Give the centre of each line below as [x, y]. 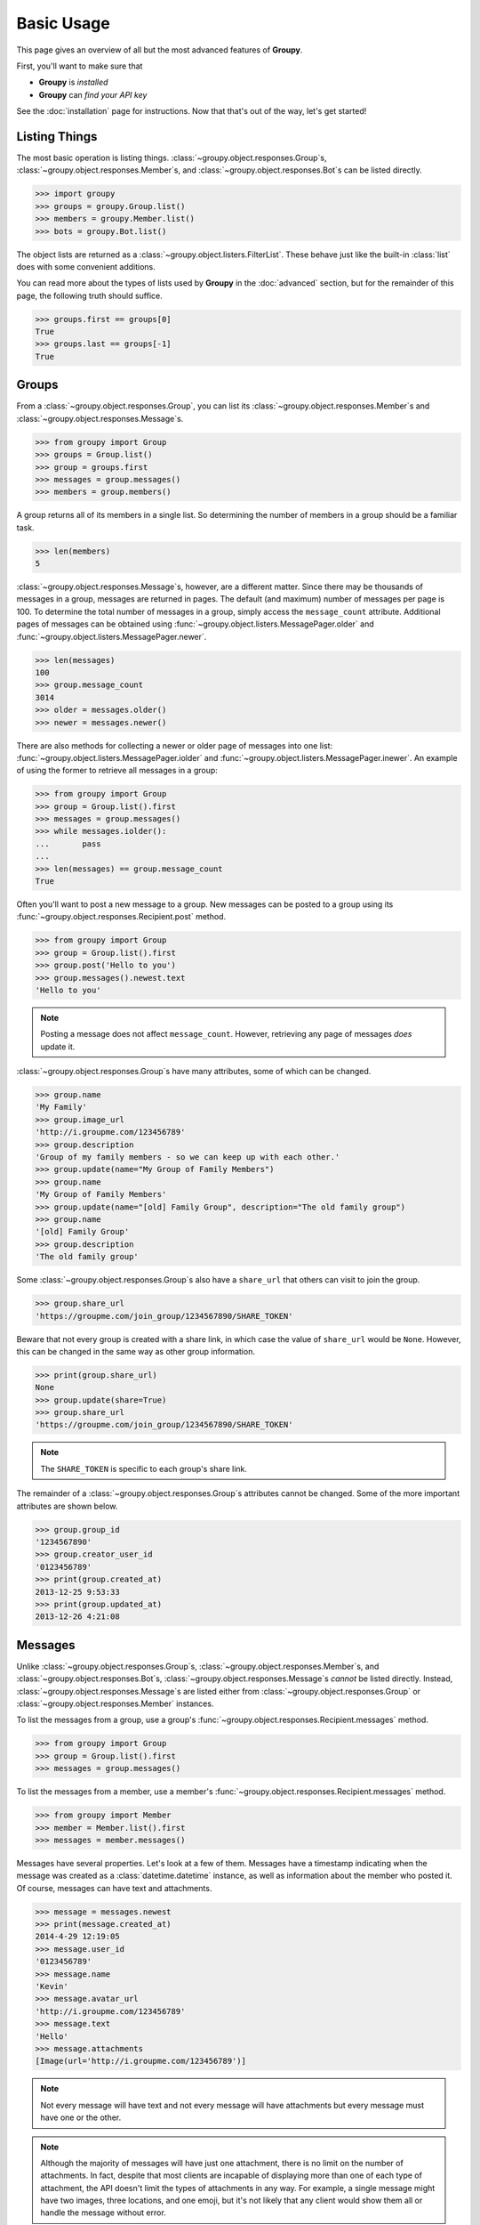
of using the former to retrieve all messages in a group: [117, 771]
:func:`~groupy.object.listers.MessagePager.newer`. [112, 636]
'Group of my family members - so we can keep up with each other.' [188, 1157]
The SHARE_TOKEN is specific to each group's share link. [144, 1468]
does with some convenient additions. [86, 266]
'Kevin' [52, 1986]
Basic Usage [63, 23]
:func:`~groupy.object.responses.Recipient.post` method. [121, 917]
